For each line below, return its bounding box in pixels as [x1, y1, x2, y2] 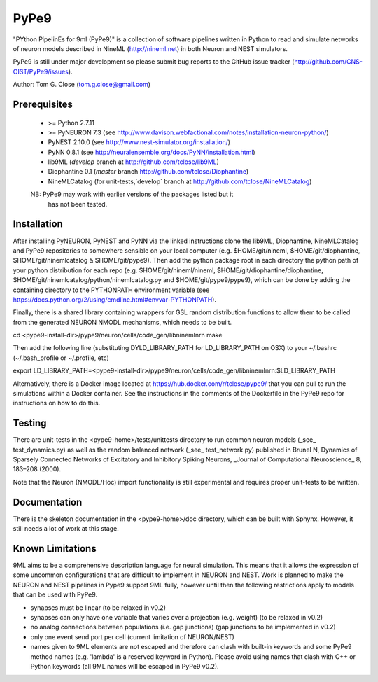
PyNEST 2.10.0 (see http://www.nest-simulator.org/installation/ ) [48, 138, 231, 146]
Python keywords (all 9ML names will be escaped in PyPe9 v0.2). [30, 662, 220, 670]
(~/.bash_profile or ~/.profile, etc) [13, 354, 110, 362]
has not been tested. [48, 200, 108, 208]
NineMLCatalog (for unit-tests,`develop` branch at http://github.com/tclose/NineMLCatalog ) [48, 177, 312, 186]
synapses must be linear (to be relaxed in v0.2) [30, 603, 167, 612]
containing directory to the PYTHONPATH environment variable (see [13, 286, 210, 294]
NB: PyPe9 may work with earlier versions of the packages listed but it [30, 190, 234, 199]
